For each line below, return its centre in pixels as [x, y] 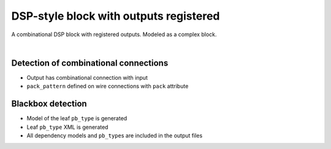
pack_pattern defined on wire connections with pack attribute [108, 86]
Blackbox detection [49, 104]
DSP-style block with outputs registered [116, 16]
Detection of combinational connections [90, 63]
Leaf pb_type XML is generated [67, 127]
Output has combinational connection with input [87, 77]
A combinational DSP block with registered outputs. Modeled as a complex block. [114, 34]
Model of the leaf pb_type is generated [77, 118]
